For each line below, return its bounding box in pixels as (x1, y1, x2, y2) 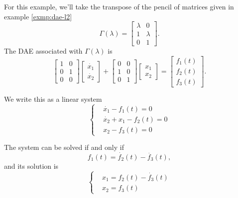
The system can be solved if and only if (4, 142, 124, 152)
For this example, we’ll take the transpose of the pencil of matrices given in (4, 1, 234, 11)
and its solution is (4, 160, 59, 171)
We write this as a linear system (4, 93, 102, 104)
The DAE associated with (4, 46, 83, 56)
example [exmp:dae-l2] (4, 11, 72, 21)
